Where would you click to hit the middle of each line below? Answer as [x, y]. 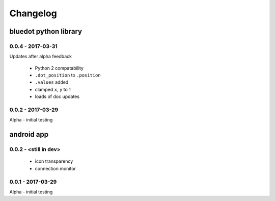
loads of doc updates [57, 96]
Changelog [33, 13]
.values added [52, 82]
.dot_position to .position [68, 75]
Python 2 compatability [59, 68]
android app [29, 134]
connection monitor [56, 168]
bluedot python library [46, 31]
